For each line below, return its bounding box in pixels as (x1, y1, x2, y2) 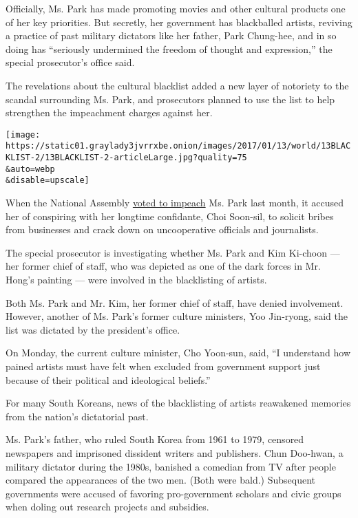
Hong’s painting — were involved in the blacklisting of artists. (6, 272, 267, 286)
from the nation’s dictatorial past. (6, 409, 149, 423)
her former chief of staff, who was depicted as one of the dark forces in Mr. (6, 259, 321, 273)
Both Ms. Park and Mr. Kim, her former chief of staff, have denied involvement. (6, 295, 344, 310)
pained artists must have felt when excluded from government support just (6, 358, 321, 373)
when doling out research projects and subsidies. (6, 499, 209, 514)
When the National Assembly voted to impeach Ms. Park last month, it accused (6, 195, 344, 210)
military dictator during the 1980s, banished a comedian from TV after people (6, 459, 336, 473)
